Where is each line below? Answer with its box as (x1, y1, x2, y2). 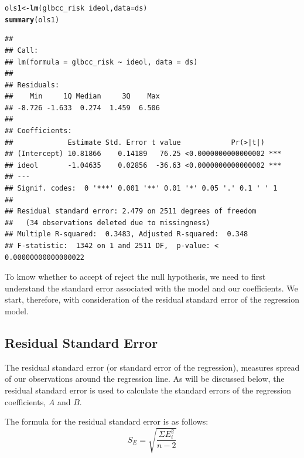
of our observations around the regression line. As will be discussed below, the (5, 372, 285, 385)
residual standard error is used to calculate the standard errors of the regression (5, 384, 292, 396)
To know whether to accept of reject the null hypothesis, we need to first (5, 270, 266, 283)
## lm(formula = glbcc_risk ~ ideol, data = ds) (5, 57, 198, 66)
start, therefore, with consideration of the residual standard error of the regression (5, 293, 299, 306)
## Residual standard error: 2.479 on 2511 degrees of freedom (5, 207, 257, 216)
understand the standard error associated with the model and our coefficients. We (5, 281, 298, 294)
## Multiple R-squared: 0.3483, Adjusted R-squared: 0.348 (5, 230, 248, 239)
